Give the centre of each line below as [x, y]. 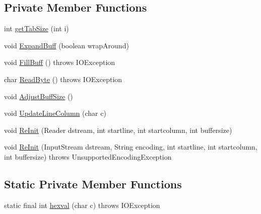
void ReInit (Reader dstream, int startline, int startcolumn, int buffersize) [118, 130]
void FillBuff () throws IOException [60, 62]
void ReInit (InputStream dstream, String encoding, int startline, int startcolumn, [131, 147]
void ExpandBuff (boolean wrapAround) [67, 45]
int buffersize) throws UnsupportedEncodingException [88, 156]
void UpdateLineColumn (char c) [55, 113]
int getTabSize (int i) [37, 28]
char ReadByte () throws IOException [63, 79]
